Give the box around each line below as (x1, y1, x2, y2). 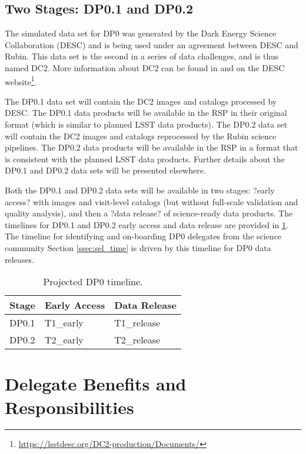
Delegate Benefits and (5, 372, 187, 396)
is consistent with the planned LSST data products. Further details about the (5, 152, 285, 165)
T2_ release (114, 333, 161, 347)
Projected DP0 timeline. (43, 275, 143, 289)
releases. (5, 253, 34, 265)
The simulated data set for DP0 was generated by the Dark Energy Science (5, 27, 277, 39)
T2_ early (44, 333, 84, 347)
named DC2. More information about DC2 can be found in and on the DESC (5, 61, 285, 74)
